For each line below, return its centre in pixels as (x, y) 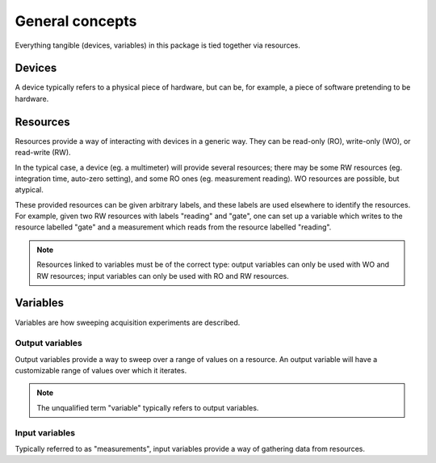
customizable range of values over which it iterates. (101, 371)
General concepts (76, 21)
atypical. (29, 190)
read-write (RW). (43, 153)
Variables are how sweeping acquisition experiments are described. (128, 322)
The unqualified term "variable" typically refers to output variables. (148, 407)
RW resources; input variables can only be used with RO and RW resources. (163, 276)
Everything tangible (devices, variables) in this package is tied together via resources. (157, 45)
